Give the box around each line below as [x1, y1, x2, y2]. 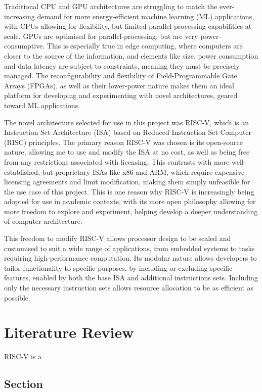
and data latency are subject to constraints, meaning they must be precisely [4, 60, 240, 71]
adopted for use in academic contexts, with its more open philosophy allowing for [4, 196, 256, 207]
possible [4, 292, 28, 303]
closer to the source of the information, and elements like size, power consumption [4, 50, 258, 61]
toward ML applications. [4, 100, 80, 110]
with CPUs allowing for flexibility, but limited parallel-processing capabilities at [4, 21, 252, 31]
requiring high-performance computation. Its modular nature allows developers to [4, 253, 257, 263]
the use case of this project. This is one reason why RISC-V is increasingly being [4, 186, 254, 197]
